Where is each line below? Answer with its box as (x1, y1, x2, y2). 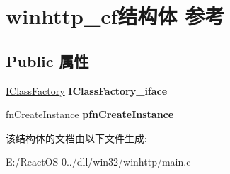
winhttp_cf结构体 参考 (6, 1, 225, 30)
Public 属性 (6, 50, 89, 71)
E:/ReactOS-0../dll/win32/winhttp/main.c (6, 154, 191, 169)
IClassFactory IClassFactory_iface (6, 83, 168, 98)
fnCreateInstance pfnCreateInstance (6, 107, 174, 122)
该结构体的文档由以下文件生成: (6, 130, 147, 145)
